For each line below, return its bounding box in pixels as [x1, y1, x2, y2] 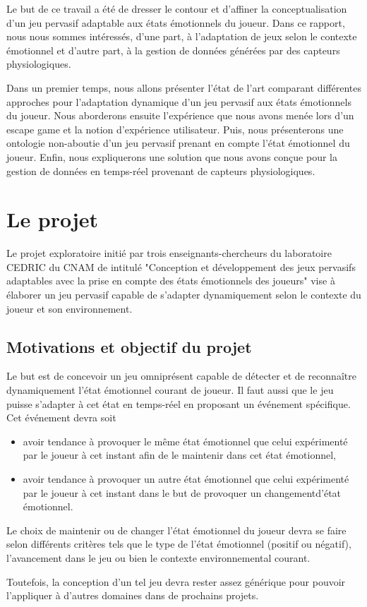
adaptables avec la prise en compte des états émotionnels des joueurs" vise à [6, 273, 335, 288]
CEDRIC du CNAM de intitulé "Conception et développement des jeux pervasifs [6, 259, 356, 274]
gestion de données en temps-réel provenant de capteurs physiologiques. [6, 163, 315, 178]
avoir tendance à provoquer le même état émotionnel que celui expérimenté [23, 433, 348, 448]
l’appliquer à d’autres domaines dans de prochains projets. [6, 588, 259, 603]
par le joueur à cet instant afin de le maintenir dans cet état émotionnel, [23, 447, 336, 462]
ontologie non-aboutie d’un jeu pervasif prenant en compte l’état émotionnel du [6, 136, 350, 150]
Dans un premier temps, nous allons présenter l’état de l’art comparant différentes [6, 80, 361, 95]
